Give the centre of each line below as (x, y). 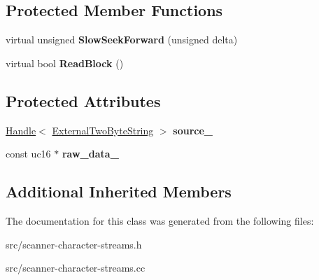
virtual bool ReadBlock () (65, 63)
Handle (21, 130)
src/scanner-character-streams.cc (76, 268)
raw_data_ (90, 154)
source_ (193, 130)
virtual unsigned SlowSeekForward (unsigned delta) (122, 40)
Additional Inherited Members (119, 191)
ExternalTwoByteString (103, 130)
